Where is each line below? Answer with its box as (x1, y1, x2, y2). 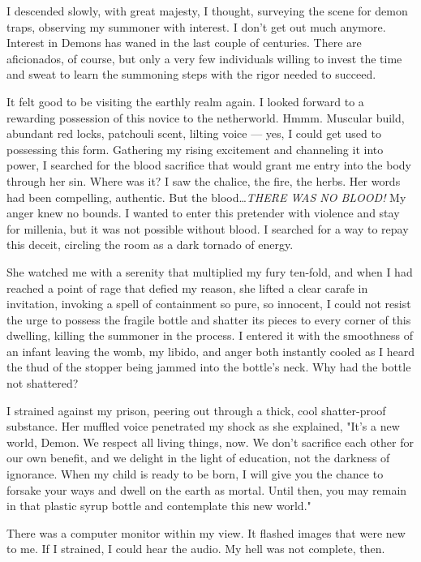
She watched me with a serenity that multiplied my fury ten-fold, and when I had (6, 263, 413, 280)
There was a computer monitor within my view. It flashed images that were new (6, 524, 406, 541)
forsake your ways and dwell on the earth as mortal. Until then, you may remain (6, 481, 407, 498)
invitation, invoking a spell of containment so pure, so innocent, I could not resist (6, 295, 411, 312)
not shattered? (6, 375, 79, 392)
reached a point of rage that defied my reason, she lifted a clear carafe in (6, 279, 368, 296)
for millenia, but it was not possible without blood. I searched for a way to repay (6, 220, 409, 237)
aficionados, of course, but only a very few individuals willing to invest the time (6, 49, 402, 66)
